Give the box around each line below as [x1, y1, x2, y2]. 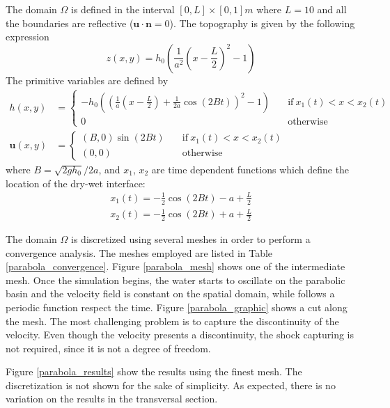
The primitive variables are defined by [6, 72, 169, 87]
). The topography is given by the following [169, 15, 355, 30]
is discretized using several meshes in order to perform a [71, 231, 311, 246]
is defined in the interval [71, 2, 175, 16]
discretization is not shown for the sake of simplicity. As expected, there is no [6, 377, 336, 392]
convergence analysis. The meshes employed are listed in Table [6, 245, 273, 260]
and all [317, 2, 347, 16]
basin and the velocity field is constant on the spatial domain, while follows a [6, 286, 335, 301]
